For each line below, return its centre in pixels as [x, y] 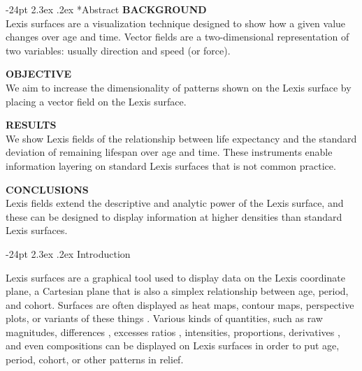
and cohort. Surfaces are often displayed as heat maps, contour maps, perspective [180, 304]
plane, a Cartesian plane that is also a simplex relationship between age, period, [177, 291]
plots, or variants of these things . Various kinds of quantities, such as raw [164, 318]
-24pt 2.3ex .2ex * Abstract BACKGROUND [106, 9]
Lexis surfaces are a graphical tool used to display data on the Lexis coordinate [175, 277]
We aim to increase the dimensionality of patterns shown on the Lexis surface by [179, 87]
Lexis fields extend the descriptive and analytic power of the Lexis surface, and [175, 203]
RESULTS [31, 125]
